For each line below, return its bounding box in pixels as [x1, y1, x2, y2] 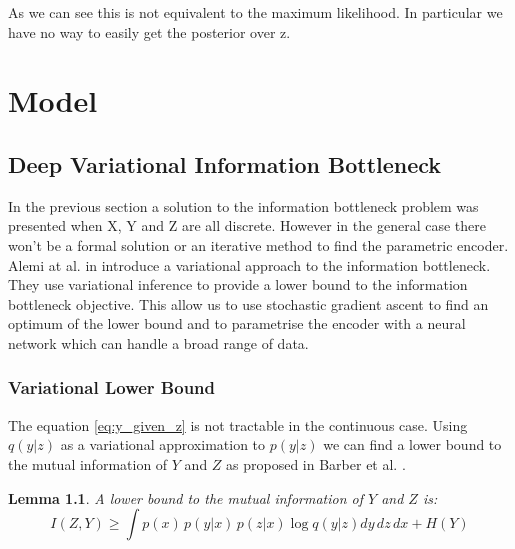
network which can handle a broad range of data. [8, 332, 309, 353]
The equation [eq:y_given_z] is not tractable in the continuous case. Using [8, 414, 468, 435]
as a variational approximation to [60, 434, 266, 455]
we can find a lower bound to [323, 434, 502, 455]
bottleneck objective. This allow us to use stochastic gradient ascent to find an [8, 293, 489, 314]
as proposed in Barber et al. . [226, 453, 406, 474]
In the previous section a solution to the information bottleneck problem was [8, 195, 479, 216]
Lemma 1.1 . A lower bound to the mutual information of [8, 487, 363, 508]
